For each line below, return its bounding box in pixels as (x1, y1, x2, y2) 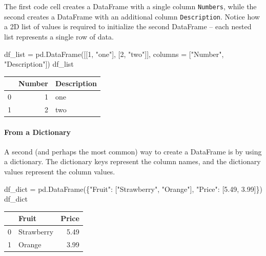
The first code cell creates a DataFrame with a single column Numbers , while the (4, 1, 257, 11)
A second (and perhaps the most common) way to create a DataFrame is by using (4, 146, 262, 156)
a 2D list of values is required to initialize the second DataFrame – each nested (4, 21, 252, 32)
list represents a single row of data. (4, 31, 114, 42)
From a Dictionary (4, 126, 71, 137)
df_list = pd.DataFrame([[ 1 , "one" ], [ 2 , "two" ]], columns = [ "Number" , (4, 48, 224, 59)
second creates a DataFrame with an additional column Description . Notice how (4, 11, 260, 22)
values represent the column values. (4, 166, 115, 176)
